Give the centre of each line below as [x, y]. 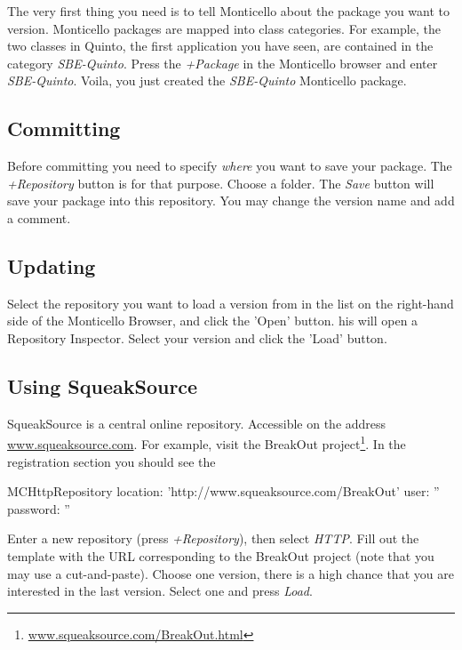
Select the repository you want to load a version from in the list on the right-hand [231, 303]
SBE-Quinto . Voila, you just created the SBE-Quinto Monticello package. [207, 80]
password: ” [39, 508]
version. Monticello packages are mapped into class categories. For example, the [224, 28]
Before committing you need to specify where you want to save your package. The [230, 166]
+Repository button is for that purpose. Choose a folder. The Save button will [221, 183]
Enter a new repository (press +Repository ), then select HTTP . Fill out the [213, 538]
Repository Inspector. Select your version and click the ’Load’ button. [197, 337]
